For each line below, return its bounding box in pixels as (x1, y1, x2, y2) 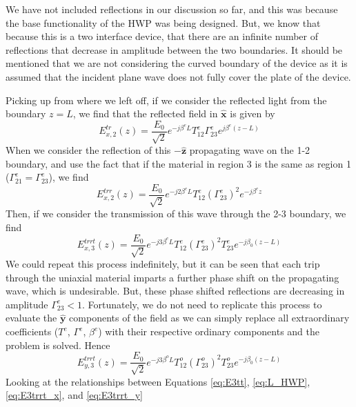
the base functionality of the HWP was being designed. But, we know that (6, 15, 321, 30)
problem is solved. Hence (6, 337, 110, 352)
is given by (230, 106, 275, 121)
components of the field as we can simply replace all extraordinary (69, 310, 350, 325)
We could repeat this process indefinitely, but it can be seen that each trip (6, 257, 320, 271)
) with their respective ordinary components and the (98, 324, 320, 339)
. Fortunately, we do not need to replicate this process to (81, 297, 322, 311)
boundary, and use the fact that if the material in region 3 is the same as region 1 (6, 156, 351, 170)
